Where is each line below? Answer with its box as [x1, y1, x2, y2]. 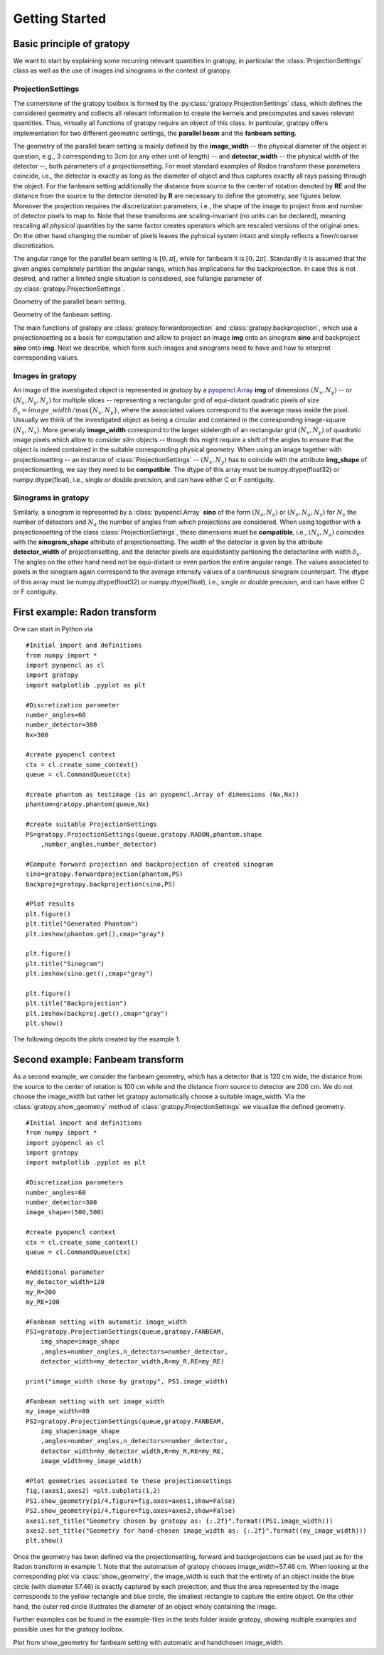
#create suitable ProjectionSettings [26, 820, 158, 828]
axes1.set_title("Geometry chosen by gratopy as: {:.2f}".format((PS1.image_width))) [26, 1516, 334, 1525]
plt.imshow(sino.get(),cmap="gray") [26, 970, 154, 978]
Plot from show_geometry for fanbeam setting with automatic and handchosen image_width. [13, 1638, 284, 1646]
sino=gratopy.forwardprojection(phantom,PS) [26, 870, 184, 878]
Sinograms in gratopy [13, 493, 90, 503]
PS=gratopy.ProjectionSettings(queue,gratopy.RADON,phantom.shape [26, 830, 262, 838]
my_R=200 [26, 1287, 56, 1296]
